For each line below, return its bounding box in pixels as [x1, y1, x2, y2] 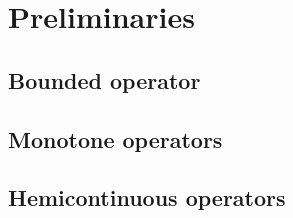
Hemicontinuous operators [8, 182, 286, 213]
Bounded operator [8, 64, 201, 95]
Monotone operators [8, 123, 223, 154]
